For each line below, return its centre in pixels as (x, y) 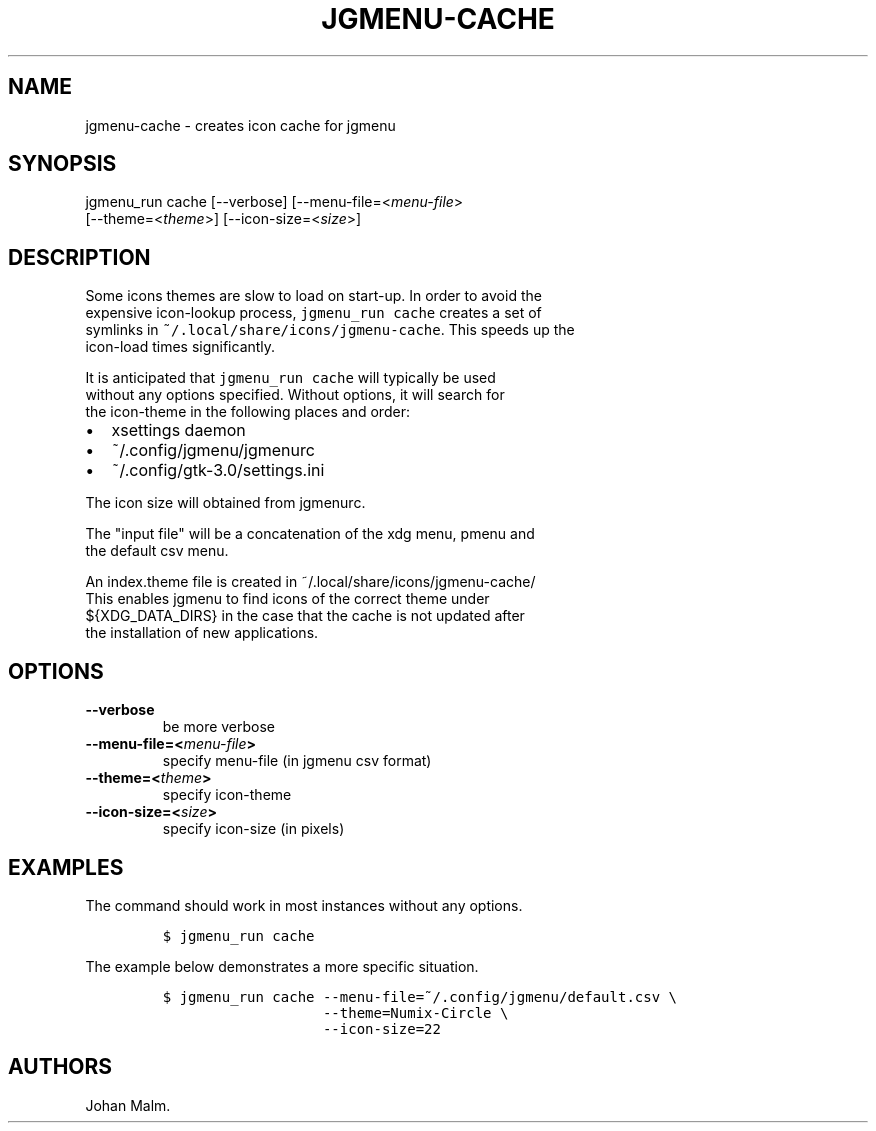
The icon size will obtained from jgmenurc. (225, 503)
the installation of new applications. (202, 633)
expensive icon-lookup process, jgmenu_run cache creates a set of (313, 313)
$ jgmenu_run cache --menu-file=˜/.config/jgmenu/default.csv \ (419, 996)
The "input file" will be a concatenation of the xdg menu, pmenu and (310, 534)
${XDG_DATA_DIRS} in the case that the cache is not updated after (305, 616)
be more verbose (219, 727)
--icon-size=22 (381, 1028)
